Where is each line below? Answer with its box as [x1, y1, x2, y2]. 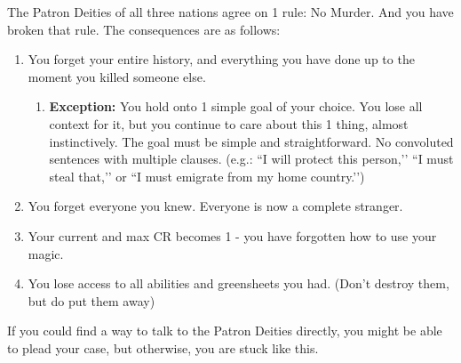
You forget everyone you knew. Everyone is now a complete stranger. [28, 197, 403, 215]
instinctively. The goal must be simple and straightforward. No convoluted [49, 132, 454, 150]
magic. [28, 244, 64, 262]
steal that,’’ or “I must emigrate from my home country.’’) [49, 166, 365, 185]
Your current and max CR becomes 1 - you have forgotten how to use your [28, 226, 437, 245]
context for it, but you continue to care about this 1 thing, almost [49, 114, 409, 133]
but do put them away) [28, 291, 155, 310]
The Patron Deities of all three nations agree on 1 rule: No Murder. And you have [7, 3, 454, 20]
